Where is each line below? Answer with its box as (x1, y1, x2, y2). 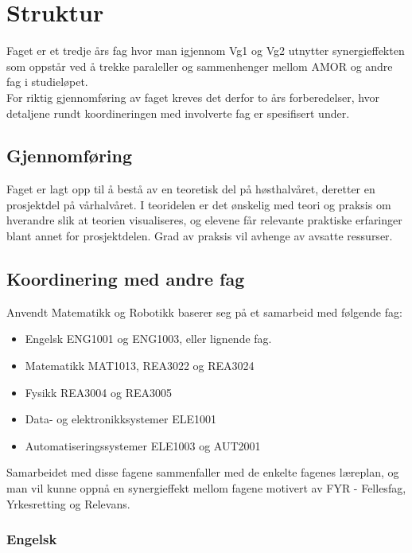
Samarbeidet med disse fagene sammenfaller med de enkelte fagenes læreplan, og (6, 464, 399, 481)
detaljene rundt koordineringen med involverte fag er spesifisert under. (6, 104, 350, 121)
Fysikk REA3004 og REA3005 (25, 384, 173, 400)
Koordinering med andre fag (6, 267, 245, 291)
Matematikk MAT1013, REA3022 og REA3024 (25, 357, 255, 374)
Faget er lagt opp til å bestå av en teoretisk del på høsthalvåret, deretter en (6, 181, 375, 197)
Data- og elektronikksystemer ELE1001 (25, 411, 216, 427)
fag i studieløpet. (6, 73, 88, 90)
